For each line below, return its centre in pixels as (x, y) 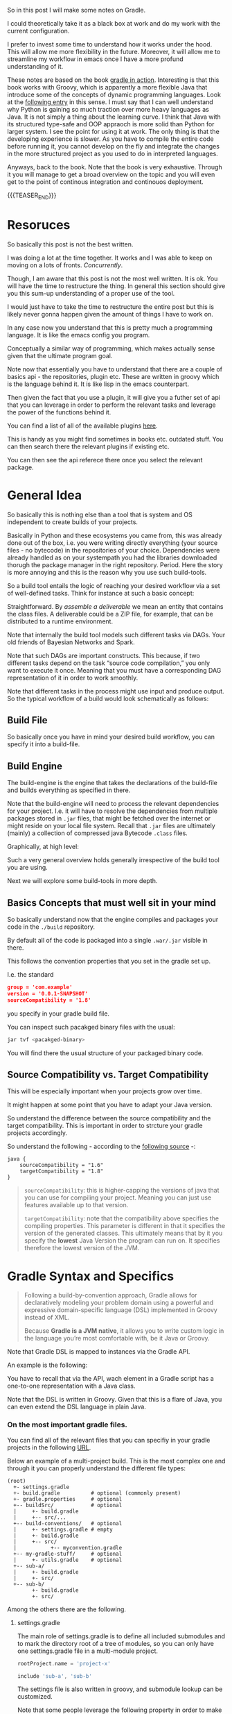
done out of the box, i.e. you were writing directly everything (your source (113, 543)
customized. (35, 1697)
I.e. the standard (30, 975)
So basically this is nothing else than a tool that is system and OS (100, 514)
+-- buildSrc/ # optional (68, 1505)
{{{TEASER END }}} (32, 196)
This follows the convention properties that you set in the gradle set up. (109, 961)
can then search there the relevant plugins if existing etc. (88, 446)
